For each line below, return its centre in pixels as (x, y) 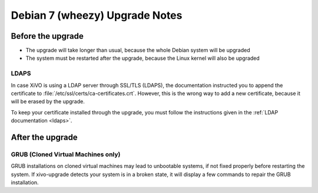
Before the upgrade (47, 36)
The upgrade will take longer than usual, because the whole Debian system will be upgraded (138, 50)
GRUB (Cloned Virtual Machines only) (66, 154)
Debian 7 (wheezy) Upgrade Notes (97, 15)
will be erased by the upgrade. (48, 101)
